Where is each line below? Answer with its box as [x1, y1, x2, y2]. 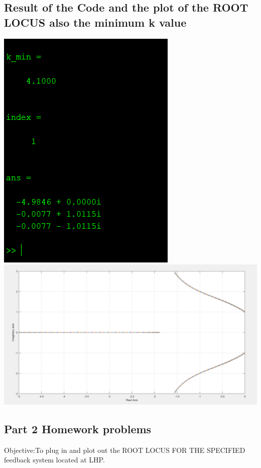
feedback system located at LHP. [4, 454, 105, 465]
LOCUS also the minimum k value [4, 14, 187, 30]
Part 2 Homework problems [4, 421, 152, 436]
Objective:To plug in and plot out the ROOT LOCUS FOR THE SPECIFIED [4, 444, 245, 455]
